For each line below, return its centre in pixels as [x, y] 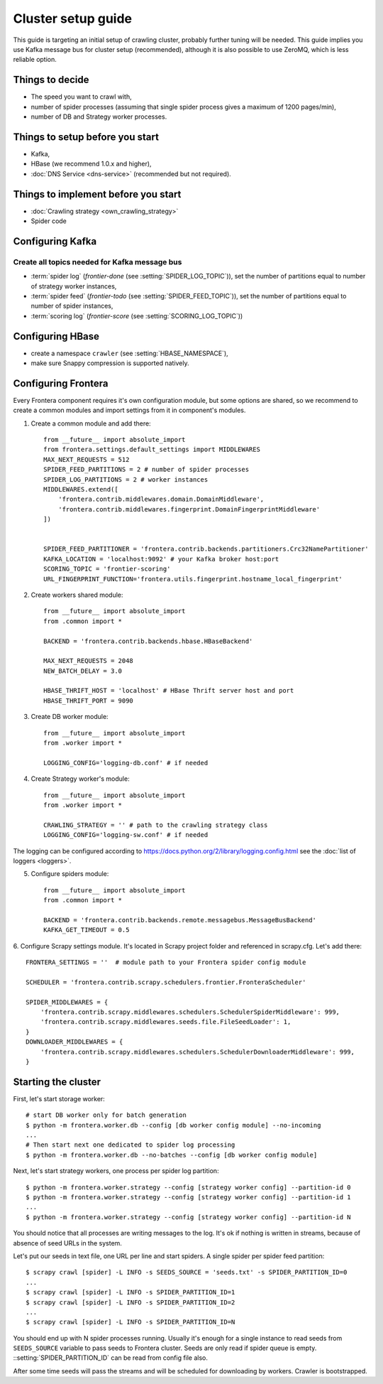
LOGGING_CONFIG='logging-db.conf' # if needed [126, 763]
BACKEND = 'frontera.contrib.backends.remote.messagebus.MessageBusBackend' [180, 920]
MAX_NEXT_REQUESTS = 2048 [89, 661]
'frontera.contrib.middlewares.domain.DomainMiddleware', [161, 499]
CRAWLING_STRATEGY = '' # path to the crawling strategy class [156, 825]
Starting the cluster [57, 1082]
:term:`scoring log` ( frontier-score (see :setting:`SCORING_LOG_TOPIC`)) [137, 315]
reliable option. [35, 60]
